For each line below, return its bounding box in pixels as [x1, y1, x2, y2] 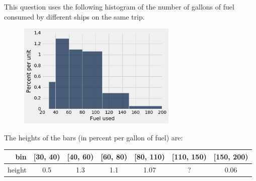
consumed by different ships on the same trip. [4, 11, 145, 22]
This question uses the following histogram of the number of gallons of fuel [4, 2, 234, 12]
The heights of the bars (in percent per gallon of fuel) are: [4, 132, 183, 142]
